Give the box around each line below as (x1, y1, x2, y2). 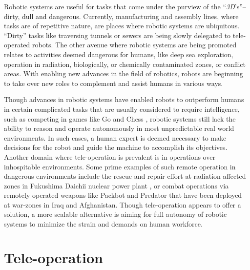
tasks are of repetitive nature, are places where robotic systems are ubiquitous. (4, 21, 240, 31)
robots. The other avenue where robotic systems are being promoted (32, 40, 237, 50)
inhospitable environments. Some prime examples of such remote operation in (4, 161, 236, 171)
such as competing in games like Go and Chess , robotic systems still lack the (4, 113, 236, 124)
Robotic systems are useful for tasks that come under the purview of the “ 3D (4, 1, 235, 11)
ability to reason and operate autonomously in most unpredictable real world (4, 123, 234, 133)
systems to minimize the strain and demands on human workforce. (4, 219, 203, 229)
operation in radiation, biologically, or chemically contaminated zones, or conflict (4, 59, 246, 69)
